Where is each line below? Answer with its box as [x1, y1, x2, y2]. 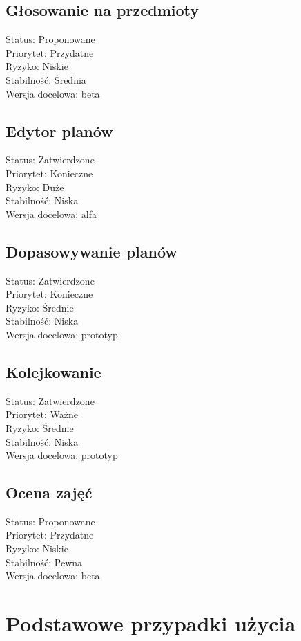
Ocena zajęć [6, 482, 93, 503]
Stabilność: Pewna [6, 554, 83, 569]
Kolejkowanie [6, 361, 101, 382]
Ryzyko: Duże [6, 179, 64, 194]
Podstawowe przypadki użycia [6, 609, 296, 638]
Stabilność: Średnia [6, 72, 86, 87]
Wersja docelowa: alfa [6, 206, 97, 221]
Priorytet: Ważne [6, 407, 78, 422]
